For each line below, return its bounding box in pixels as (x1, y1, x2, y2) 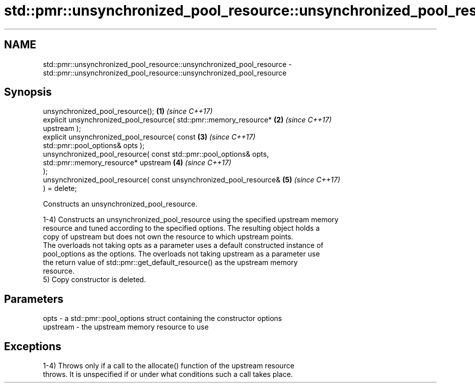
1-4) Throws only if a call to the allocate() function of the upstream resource (43, 361, 294, 370)
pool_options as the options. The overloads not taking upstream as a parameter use (43, 249, 320, 259)
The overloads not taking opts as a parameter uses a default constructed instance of (43, 241, 324, 250)
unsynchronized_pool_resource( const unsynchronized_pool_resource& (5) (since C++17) (43, 175, 341, 184)
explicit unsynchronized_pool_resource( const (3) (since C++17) (43, 133, 256, 142)
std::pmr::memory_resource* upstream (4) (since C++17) (43, 158, 231, 167)
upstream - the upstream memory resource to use (43, 322, 209, 332)
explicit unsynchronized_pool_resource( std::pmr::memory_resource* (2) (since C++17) (43, 115, 332, 124)
